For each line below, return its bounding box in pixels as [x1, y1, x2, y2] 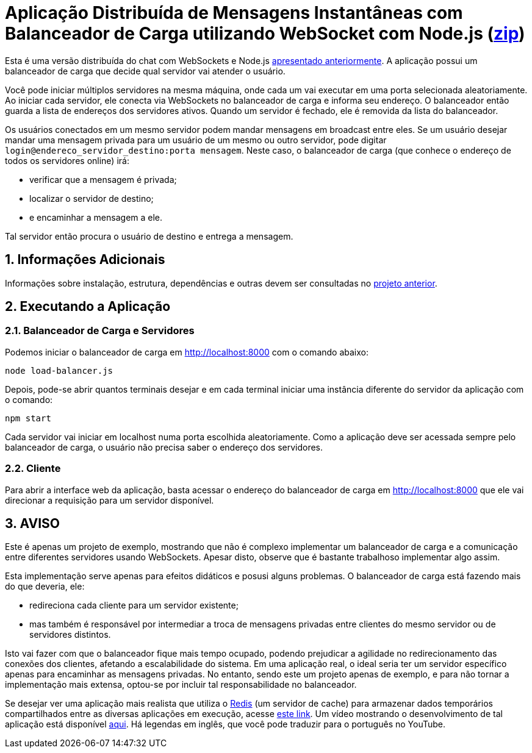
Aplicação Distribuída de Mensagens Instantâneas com [5, 2, 463, 23]
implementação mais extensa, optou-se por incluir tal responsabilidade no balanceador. [5, 679, 357, 690]
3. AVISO [5, 515, 60, 531]
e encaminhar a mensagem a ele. [29, 212, 163, 223]
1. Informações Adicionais [5, 252, 165, 268]
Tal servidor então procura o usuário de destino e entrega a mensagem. [5, 230, 293, 241]
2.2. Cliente [5, 462, 61, 475]
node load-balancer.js [5, 365, 113, 376]
